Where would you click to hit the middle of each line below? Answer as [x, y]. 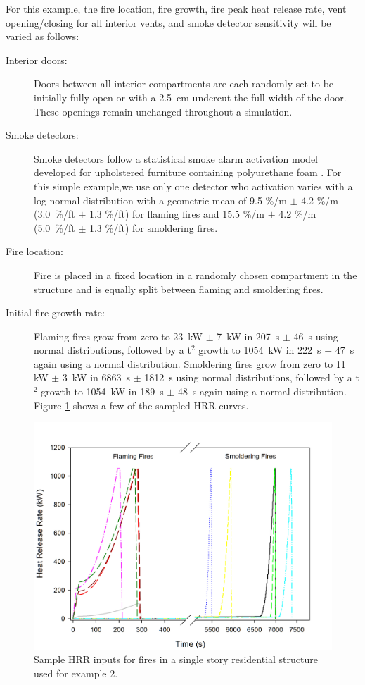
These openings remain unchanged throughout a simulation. [163, 111]
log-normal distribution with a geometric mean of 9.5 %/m [160, 200]
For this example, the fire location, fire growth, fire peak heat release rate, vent [176, 8]
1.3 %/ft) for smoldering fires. [153, 227]
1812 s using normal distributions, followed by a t [252, 377]
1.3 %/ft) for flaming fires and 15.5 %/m [177, 214]
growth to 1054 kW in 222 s [260, 350]
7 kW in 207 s [248, 336]
